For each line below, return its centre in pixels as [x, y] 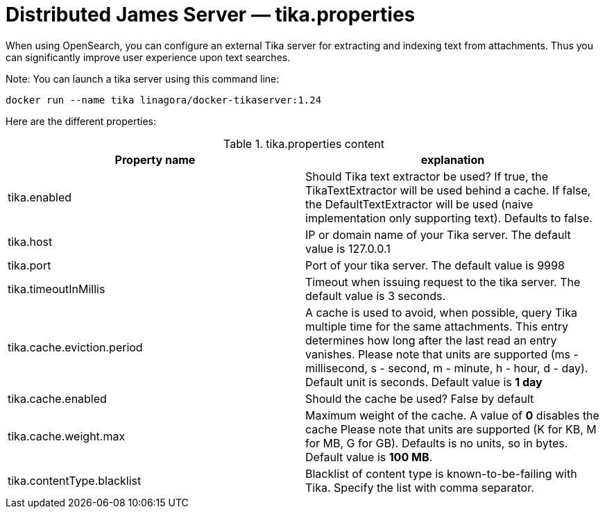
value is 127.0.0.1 [348, 248]
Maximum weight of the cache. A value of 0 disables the [452, 415]
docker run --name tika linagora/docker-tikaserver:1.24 [164, 100]
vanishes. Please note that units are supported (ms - [442, 354]
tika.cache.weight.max [67, 436]
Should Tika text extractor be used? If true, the [427, 176]
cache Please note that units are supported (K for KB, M [451, 429]
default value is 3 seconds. [376, 296]
